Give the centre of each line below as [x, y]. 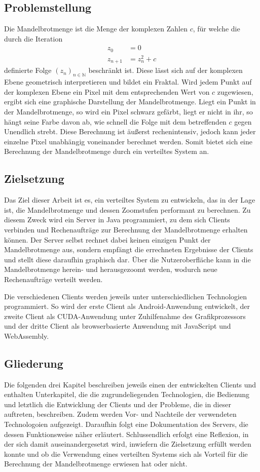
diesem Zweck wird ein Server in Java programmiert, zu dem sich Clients [117, 220]
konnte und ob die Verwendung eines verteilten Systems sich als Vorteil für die [126, 454]
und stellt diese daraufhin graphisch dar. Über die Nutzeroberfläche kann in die [127, 259]
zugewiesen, [235, 91]
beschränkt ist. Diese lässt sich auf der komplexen [165, 70]
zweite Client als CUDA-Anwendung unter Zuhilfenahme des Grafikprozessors [125, 316]
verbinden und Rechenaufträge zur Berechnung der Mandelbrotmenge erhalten [126, 229]
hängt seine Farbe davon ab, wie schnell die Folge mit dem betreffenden [115, 121]
